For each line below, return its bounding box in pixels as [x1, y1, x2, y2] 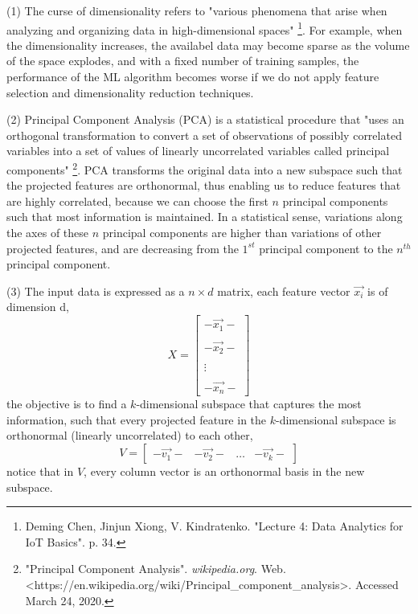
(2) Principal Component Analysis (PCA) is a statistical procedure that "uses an [6, 111, 404, 128]
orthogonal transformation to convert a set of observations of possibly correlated [6, 126, 402, 143]
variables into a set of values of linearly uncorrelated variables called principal [6, 142, 390, 159]
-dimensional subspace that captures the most [136, 395, 362, 412]
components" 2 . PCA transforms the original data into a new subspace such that [6, 159, 403, 178]
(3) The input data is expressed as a [6, 282, 185, 299]
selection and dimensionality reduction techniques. [6, 84, 254, 100]
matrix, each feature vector [217, 282, 350, 299]
